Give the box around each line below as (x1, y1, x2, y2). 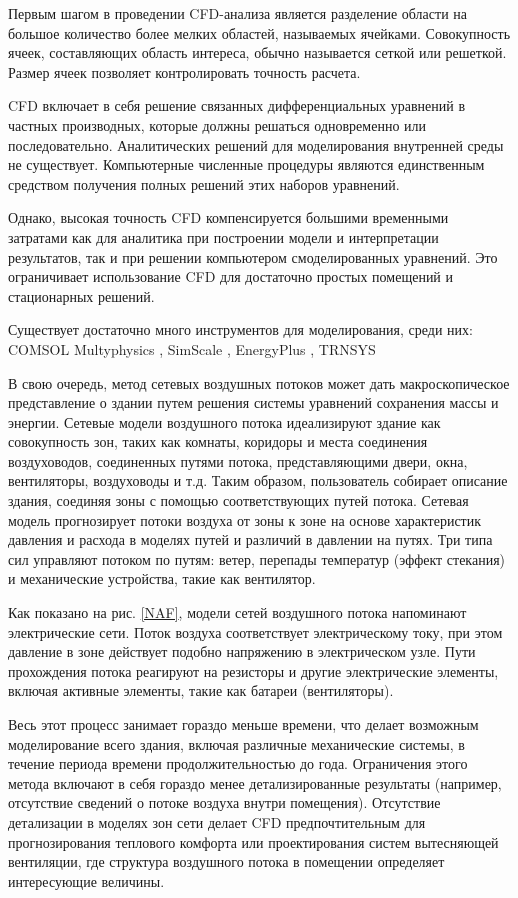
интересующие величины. (8, 870, 165, 891)
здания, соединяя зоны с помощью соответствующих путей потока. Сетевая (8, 490, 469, 511)
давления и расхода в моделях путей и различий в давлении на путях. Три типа (8, 529, 493, 550)
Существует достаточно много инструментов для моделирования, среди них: (8, 319, 473, 340)
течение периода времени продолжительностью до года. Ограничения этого (8, 753, 468, 774)
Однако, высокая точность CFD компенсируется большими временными (8, 207, 449, 228)
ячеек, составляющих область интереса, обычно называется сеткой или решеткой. (8, 42, 507, 63)
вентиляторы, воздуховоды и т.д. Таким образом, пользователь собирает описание (8, 470, 508, 491)
